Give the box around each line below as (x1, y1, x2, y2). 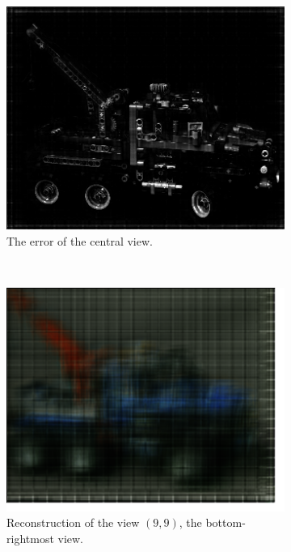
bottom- (205, 514, 246, 531)
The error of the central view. (6, 232, 153, 249)
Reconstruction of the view (6, 514, 140, 531)
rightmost (6, 529, 54, 546)
